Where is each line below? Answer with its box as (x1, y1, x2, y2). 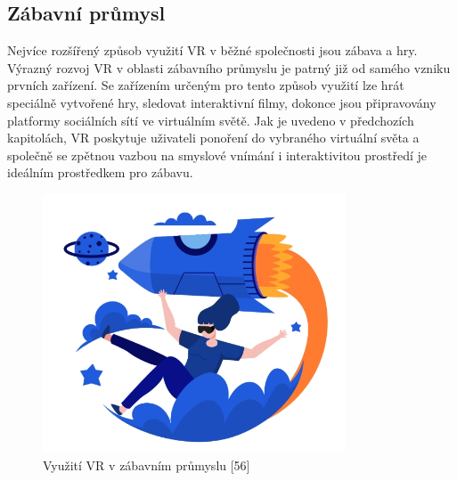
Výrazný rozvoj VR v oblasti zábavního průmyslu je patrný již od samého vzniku (7, 58, 451, 77)
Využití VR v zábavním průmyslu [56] (43, 455, 250, 474)
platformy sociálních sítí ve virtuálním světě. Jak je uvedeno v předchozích (7, 110, 414, 129)
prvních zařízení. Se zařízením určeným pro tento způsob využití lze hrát (7, 76, 404, 94)
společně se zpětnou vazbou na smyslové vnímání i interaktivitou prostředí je (7, 145, 428, 164)
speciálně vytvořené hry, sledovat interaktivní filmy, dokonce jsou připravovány (7, 93, 437, 111)
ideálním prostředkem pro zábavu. (7, 163, 193, 182)
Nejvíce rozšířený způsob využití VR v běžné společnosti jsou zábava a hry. (7, 41, 418, 60)
